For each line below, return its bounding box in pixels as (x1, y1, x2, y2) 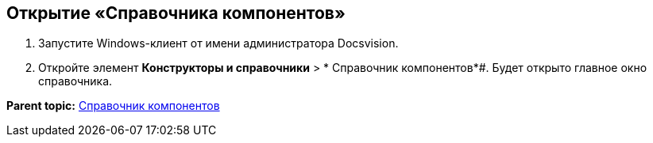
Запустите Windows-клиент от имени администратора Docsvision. (38, 36, 399, 51)
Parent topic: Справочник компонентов (6, 99, 220, 113)
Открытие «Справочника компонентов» (6, 3, 346, 23)
